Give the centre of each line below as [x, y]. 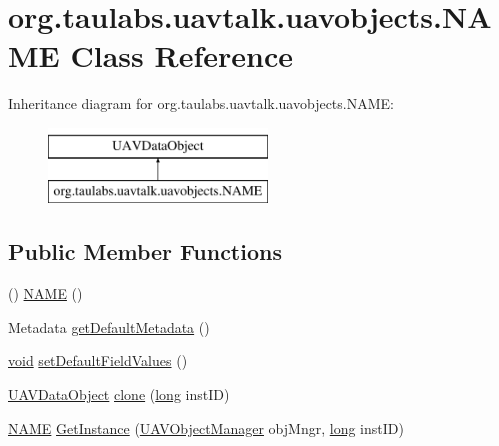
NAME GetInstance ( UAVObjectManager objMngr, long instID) [206, 427]
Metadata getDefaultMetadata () [109, 326]
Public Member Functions [145, 251]
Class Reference [181, 55]
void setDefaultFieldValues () [98, 360]
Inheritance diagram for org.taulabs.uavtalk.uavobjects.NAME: [201, 103]
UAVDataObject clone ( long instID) [119, 394]
